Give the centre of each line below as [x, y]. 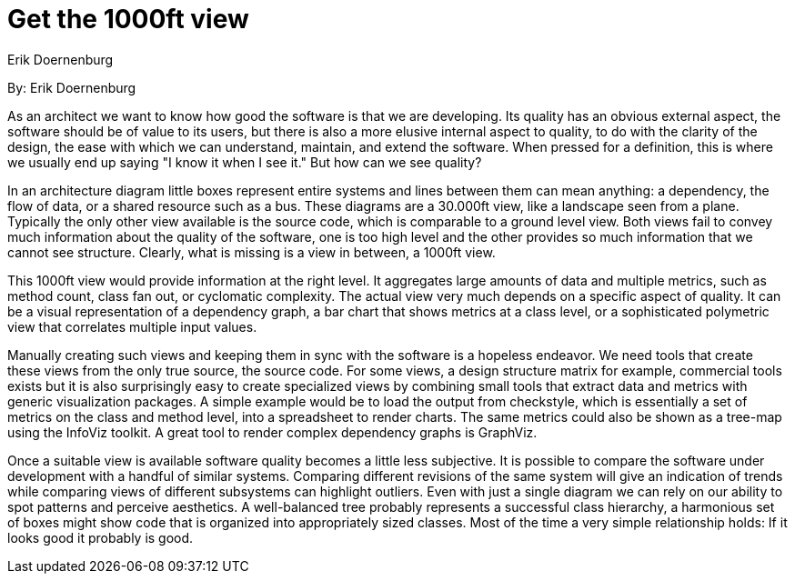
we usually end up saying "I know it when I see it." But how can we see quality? [245, 162]
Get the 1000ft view [128, 19]
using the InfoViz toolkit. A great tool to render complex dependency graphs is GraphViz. [272, 432]
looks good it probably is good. [101, 537]
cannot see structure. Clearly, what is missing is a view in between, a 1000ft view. [252, 252]
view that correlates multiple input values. [132, 326]
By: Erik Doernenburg [72, 87]
